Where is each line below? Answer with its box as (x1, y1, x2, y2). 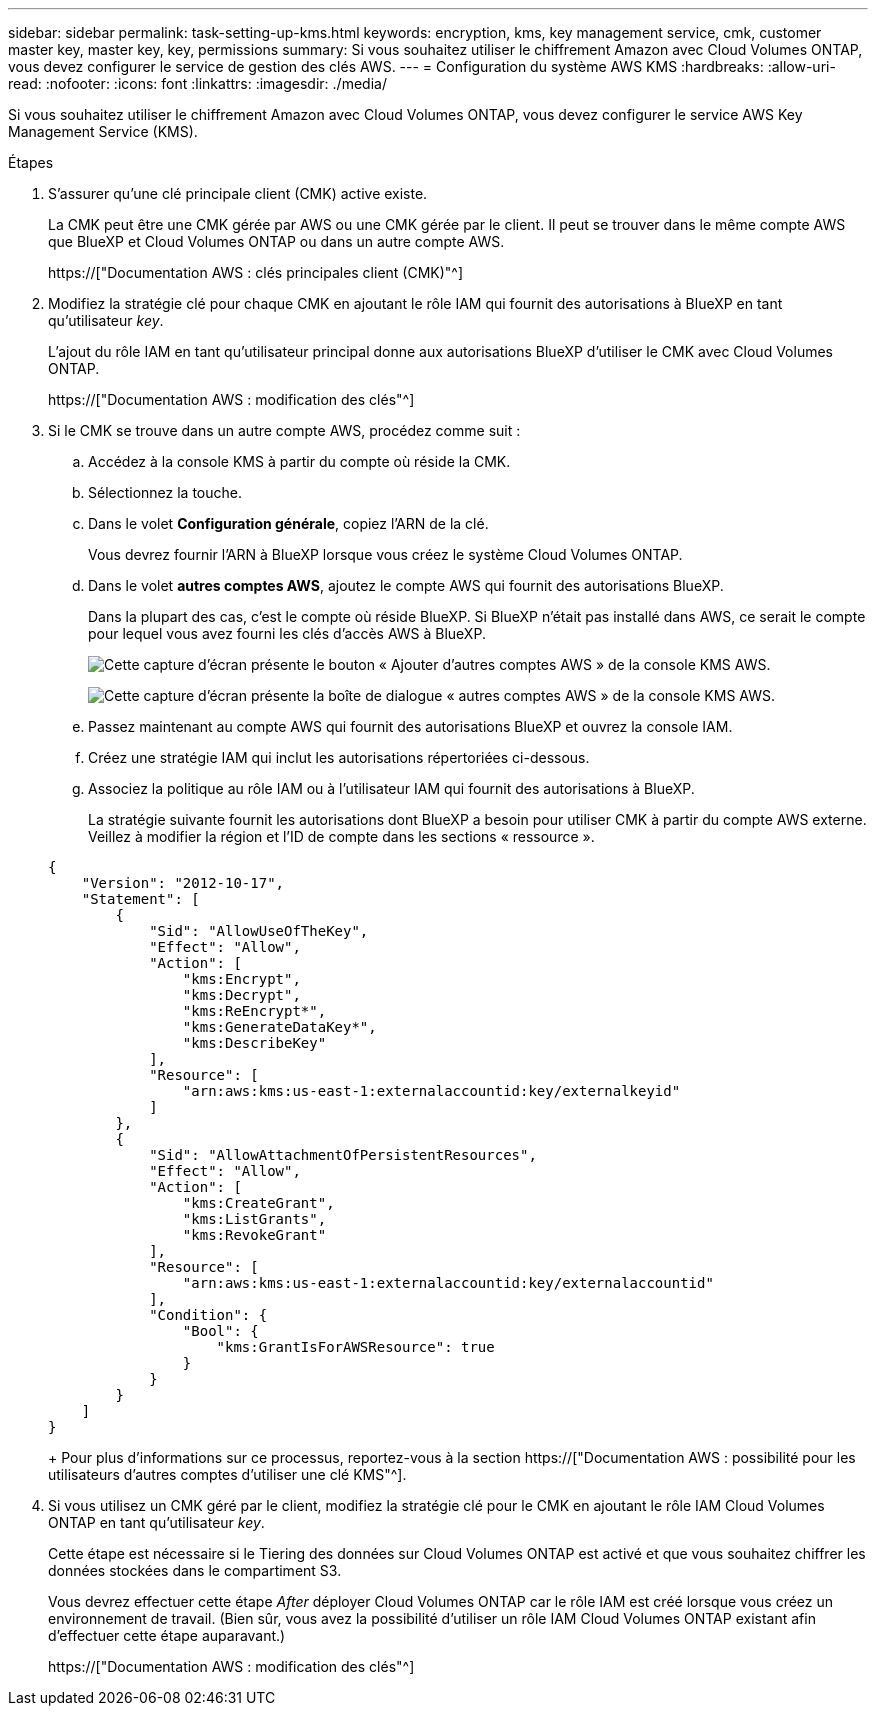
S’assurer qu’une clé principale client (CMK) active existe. (48, 185, 428, 202)
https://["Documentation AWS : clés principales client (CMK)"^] (48, 264, 464, 281)
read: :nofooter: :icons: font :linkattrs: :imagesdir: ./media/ (8, 75, 387, 92)
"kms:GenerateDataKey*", (182, 1019, 377, 1035)
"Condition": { (149, 1307, 268, 1323)
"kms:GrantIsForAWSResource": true (216, 1339, 495, 1355)
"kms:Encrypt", (182, 971, 301, 987)
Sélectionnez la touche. (88, 484, 243, 501)
